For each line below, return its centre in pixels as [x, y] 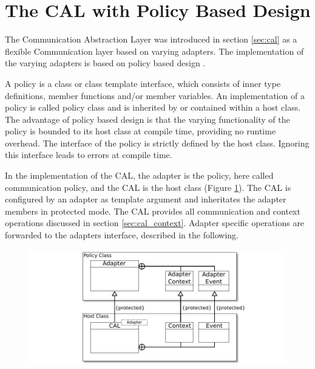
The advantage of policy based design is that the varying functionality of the [147, 119]
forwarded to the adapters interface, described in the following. [122, 235]
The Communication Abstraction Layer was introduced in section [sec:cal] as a [151, 39]
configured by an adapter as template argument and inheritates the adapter [146, 199]
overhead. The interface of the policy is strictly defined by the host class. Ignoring [157, 143]
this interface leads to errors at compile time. [89, 155]
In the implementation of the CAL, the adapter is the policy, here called [139, 175]
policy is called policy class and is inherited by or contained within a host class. [153, 107]
